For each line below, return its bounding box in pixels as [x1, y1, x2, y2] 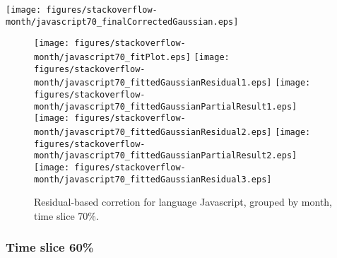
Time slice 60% [6, 238, 94, 256]
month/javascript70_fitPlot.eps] [34, 52, 191, 62]
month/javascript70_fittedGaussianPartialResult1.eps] [34, 101, 297, 112]
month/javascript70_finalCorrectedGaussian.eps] [6, 16, 239, 27]
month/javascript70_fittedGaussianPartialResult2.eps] [34, 151, 297, 161]
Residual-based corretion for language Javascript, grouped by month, [34, 194, 333, 209]
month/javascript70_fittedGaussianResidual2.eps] [34, 127, 272, 137]
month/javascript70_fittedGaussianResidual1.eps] [34, 78, 272, 88]
